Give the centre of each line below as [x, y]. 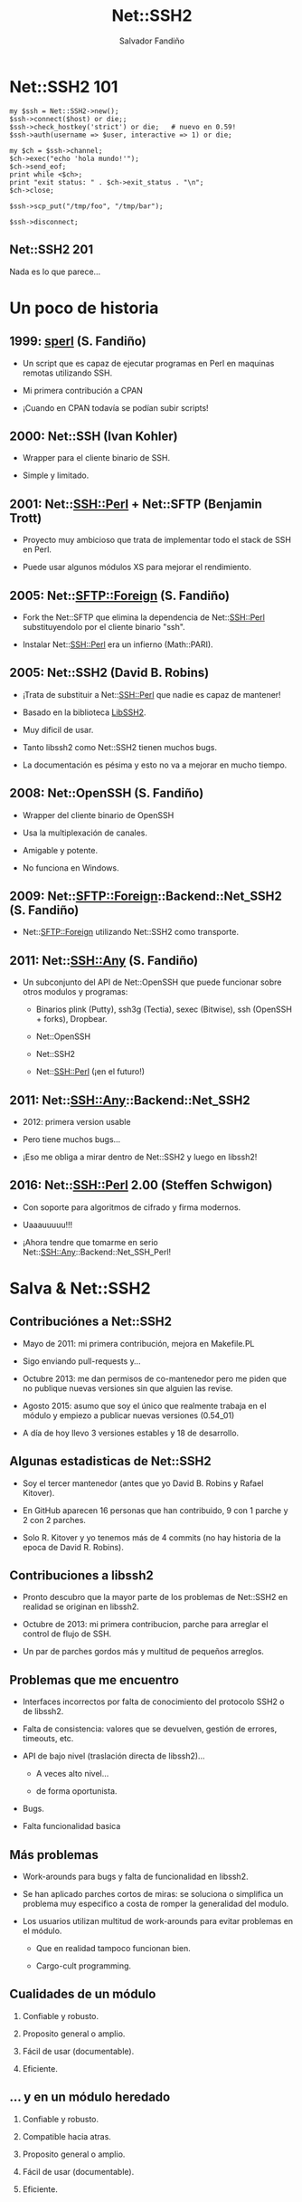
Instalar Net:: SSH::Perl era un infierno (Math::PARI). [118, 644]
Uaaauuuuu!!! [47, 1225]
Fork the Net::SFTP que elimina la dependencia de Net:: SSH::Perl [143, 617]
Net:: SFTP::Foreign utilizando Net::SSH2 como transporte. [131, 932]
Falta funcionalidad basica [71, 1826]
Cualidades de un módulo [83, 1994]
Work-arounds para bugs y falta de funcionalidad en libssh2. [135, 1877]
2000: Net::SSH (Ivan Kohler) [94, 436]
